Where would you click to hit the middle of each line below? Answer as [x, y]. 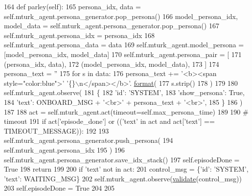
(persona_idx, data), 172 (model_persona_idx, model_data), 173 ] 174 [112, 64]
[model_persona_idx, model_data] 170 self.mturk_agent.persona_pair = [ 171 [123, 54]
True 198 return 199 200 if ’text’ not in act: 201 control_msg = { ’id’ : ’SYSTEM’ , [126, 169]
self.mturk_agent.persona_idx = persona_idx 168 [79, 35]
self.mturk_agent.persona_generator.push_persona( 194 [89, 140]
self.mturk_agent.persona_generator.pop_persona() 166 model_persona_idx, [121, 16]
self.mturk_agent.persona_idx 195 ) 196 [64, 149]
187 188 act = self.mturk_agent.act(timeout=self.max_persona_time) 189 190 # [126, 111]
